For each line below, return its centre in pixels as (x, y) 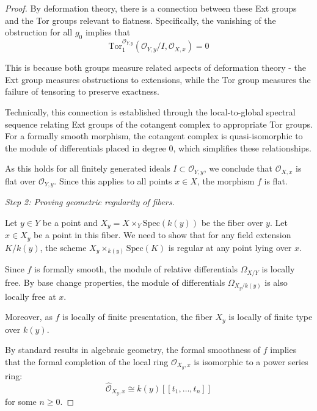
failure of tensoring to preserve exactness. (82, 91)
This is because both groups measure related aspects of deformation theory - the (156, 67)
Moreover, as (29, 317)
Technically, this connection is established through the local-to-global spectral (150, 111)
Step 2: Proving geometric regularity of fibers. (90, 202)
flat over (20, 180)
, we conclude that (238, 168)
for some (21, 402)
